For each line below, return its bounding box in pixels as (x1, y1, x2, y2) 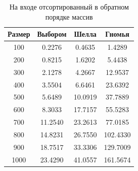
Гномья (105, 29, 129, 39)
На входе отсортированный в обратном (9, 2, 129, 12)
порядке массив (45, 11, 93, 22)
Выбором (37, 29, 67, 39)
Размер (8, 29, 30, 39)
